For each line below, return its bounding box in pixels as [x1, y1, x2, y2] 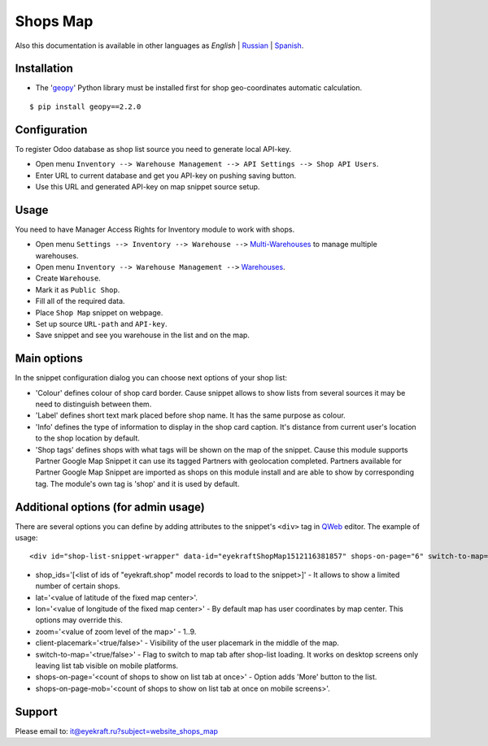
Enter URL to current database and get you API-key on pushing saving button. [35, 171, 297, 180]
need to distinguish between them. [35, 399, 152, 410]
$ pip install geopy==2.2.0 [29, 102, 142, 111]
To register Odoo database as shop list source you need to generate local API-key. [15, 144, 292, 154]
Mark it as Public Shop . [35, 284, 120, 294]
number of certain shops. [35, 581, 121, 591]
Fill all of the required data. [35, 297, 125, 306]
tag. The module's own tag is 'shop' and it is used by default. [35, 479, 240, 488]
